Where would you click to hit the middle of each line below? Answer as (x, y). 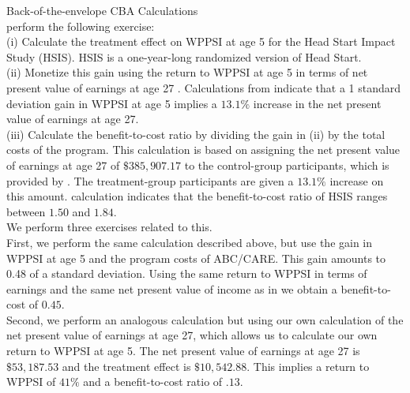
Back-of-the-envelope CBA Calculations (102, 10)
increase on (357, 180)
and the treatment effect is (126, 366)
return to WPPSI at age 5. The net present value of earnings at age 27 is (183, 351)
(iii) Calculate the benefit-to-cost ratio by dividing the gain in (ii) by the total (196, 134)
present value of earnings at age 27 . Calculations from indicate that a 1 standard (204, 87)
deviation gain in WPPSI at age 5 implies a (112, 103)
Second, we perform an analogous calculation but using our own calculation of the (205, 319)
